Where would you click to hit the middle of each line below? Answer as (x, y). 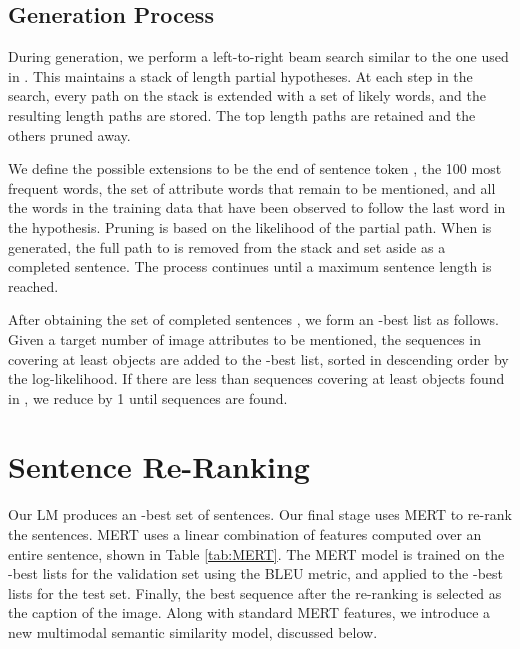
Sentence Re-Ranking (159, 466)
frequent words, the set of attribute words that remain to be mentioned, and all (252, 187)
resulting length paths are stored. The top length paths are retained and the (242, 114)
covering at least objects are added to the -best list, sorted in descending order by (258, 358)
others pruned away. (69, 134)
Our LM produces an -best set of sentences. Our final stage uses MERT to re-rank (260, 514)
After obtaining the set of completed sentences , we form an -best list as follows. (253, 319)
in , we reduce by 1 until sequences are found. (148, 397)
